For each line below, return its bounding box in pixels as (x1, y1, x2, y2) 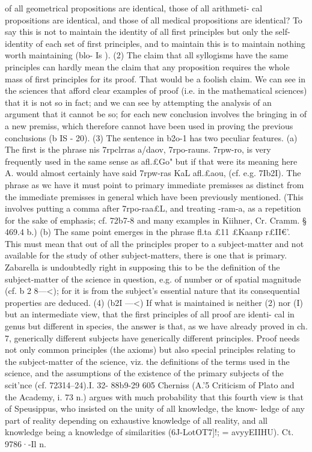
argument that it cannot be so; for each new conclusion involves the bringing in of (5, 108, 307, 120)
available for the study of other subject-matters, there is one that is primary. (5, 249, 287, 261)
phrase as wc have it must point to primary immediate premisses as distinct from (5, 178, 304, 191)
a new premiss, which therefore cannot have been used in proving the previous (5, 119, 293, 132)
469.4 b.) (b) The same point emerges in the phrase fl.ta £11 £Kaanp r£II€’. (5, 225, 290, 238)
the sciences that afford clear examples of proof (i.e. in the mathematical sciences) (5, 84, 307, 97)
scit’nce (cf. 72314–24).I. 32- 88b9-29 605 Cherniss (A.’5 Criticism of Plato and (5, 379, 295, 391)
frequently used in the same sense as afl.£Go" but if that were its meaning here (5, 154, 298, 167)
